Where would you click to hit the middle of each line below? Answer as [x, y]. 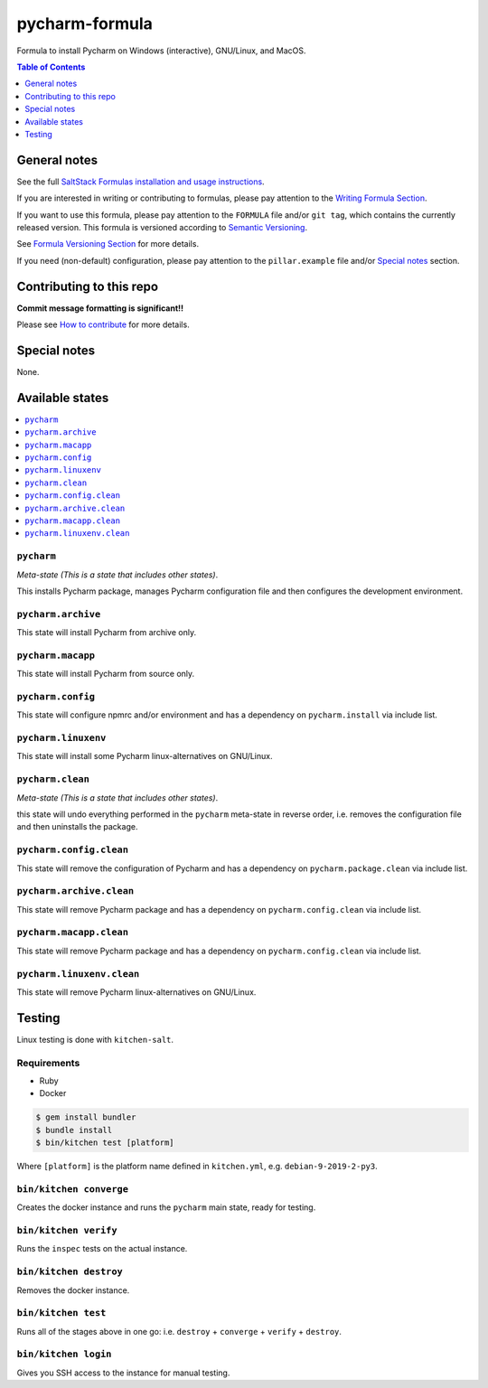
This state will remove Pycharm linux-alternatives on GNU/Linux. [136, 992]
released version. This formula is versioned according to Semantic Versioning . [162, 227]
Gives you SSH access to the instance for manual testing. [123, 1373]
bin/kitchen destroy [70, 1272]
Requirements [48, 1063]
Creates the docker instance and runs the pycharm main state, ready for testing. [166, 1207]
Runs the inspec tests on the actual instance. [102, 1249]
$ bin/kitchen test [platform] [105, 1143]
